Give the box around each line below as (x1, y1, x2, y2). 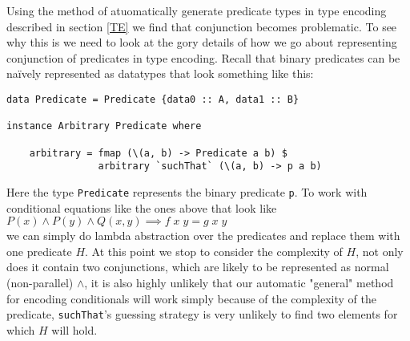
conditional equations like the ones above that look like (6, 199, 277, 216)
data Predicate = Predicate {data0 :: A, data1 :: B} (6, 93, 299, 105)
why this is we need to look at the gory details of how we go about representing (6, 34, 397, 51)
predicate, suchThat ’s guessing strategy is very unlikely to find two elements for (6, 306, 398, 323)
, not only (356, 242, 404, 259)
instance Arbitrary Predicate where (6, 120, 202, 132)
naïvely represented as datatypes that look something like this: (6, 65, 314, 82)
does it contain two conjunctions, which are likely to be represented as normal (6, 258, 389, 275)
